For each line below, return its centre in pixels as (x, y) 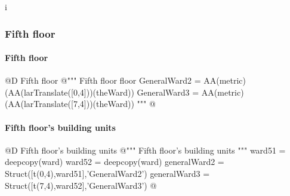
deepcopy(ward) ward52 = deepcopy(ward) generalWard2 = (115, 162)
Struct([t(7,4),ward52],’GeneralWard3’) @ (81, 185)
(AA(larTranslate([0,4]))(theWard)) (70, 92)
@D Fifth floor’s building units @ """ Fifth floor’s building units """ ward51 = (145, 150)
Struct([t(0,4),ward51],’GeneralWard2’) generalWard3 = (107, 173)
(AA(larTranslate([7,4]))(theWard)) (70, 104)
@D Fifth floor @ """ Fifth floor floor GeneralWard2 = (103, 80)
